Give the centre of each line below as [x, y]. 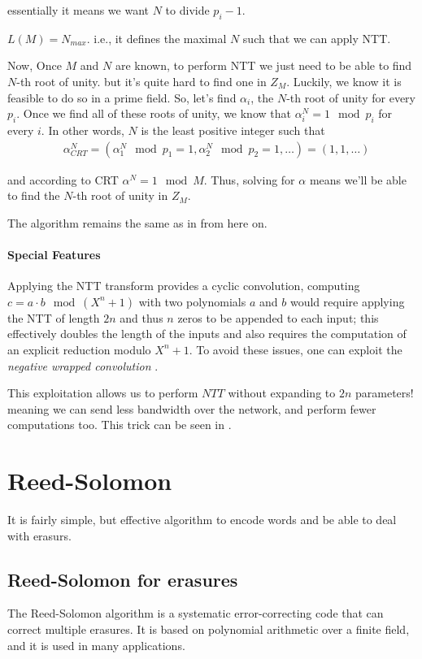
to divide [187, 10]
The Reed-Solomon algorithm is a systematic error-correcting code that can [196, 613]
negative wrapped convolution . [83, 365]
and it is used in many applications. [96, 645]
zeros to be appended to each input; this [278, 317]
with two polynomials [192, 301]
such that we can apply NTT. [317, 38]
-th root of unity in [120, 195]
